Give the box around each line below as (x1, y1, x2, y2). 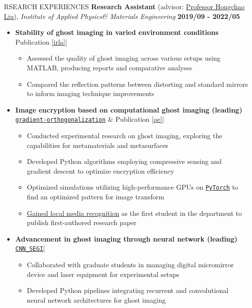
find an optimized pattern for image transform (27, 192, 164, 202)
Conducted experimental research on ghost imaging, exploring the (27, 130, 222, 140)
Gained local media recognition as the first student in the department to (27, 208, 242, 218)
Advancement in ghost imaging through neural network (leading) (15, 233, 237, 243)
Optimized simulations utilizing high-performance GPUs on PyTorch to (27, 182, 238, 192)
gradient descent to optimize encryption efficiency (27, 165, 174, 176)
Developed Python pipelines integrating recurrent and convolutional (27, 285, 229, 295)
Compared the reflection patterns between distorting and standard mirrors (27, 79, 248, 89)
